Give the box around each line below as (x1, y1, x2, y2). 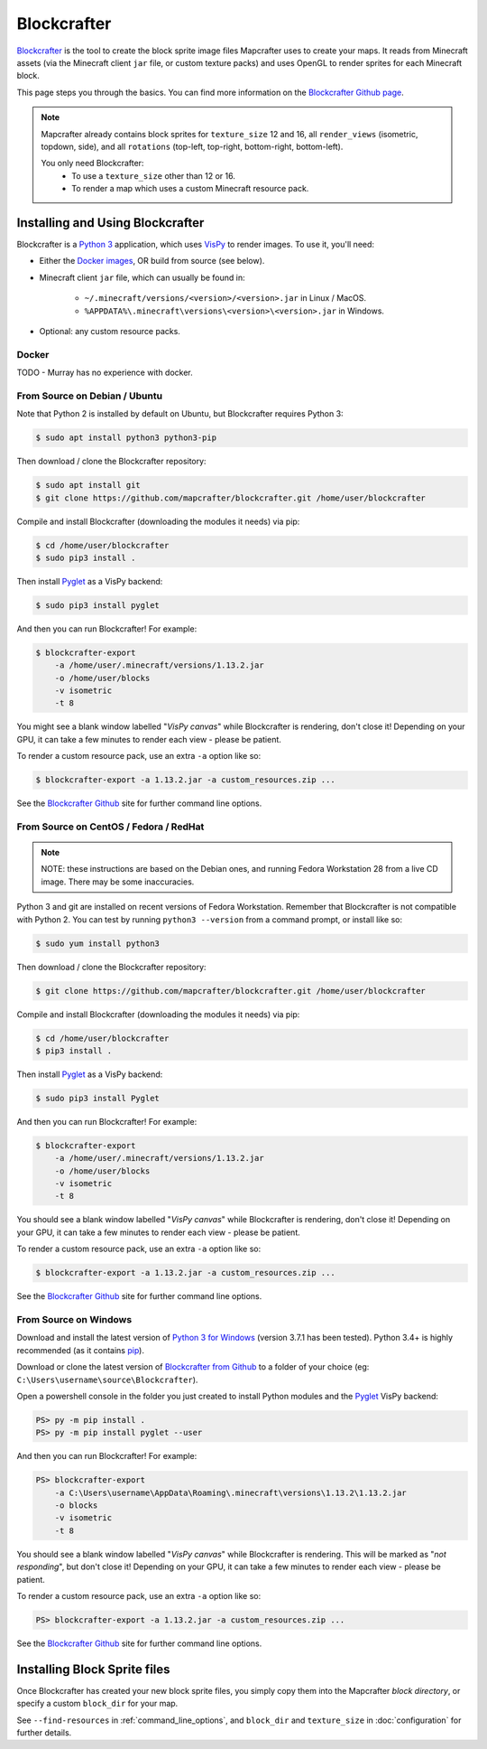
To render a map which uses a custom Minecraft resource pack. (71, 183, 309, 194)
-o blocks (54, 1501, 98, 1510)
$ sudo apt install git (35, 480, 142, 491)
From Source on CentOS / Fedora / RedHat (16, 820, 205, 833)
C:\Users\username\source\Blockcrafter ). (16, 1374, 198, 1385)
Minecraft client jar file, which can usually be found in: (39, 272, 245, 283)
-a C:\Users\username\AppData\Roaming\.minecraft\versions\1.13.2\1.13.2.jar (54, 1487, 408, 1498)
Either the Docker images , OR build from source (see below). (39, 256, 265, 267)
